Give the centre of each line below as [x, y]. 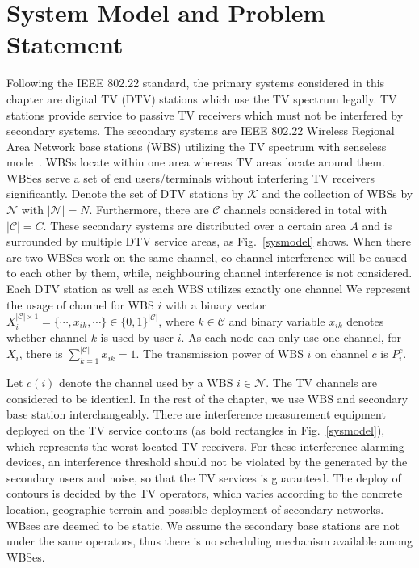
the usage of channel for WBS [80, 304]
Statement [65, 44]
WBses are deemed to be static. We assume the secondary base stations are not [203, 525]
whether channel [47, 337]
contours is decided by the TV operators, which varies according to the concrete [205, 493]
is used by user [137, 337]
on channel [341, 353]
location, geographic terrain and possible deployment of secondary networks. [195, 509]
